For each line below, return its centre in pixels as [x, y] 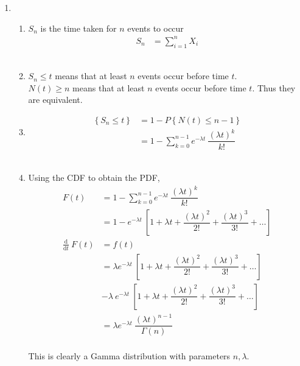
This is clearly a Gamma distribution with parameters [129, 355]
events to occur [155, 28]
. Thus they [274, 87]
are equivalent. [55, 100]
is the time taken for [78, 28]
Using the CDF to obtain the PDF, [94, 178]
